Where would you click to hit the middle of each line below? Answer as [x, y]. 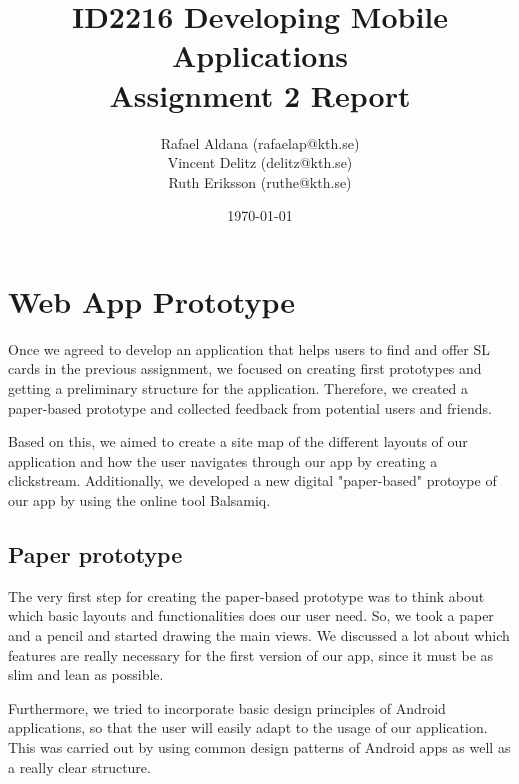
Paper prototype [95, 553]
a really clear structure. [79, 766]
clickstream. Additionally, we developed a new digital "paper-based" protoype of [252, 480]
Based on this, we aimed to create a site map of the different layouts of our [238, 441]
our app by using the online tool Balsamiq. [139, 499]
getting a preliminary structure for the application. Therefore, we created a [238, 388]
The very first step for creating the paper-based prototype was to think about [246, 595]
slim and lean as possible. [86, 674]
